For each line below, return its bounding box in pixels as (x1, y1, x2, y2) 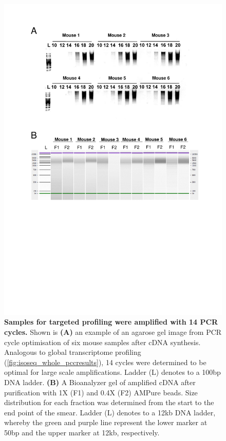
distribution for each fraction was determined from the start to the (4, 397, 214, 408)
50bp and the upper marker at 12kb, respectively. (4, 427, 160, 437)
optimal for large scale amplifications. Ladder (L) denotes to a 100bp (4, 367, 221, 377)
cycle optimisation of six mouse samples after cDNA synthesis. (4, 336, 201, 347)
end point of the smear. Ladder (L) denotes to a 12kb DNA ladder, (4, 407, 216, 417)
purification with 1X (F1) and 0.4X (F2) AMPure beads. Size (4, 387, 198, 397)
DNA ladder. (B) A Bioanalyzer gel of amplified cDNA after (4, 376, 196, 387)
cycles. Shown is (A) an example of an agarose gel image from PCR (4, 326, 222, 337)
